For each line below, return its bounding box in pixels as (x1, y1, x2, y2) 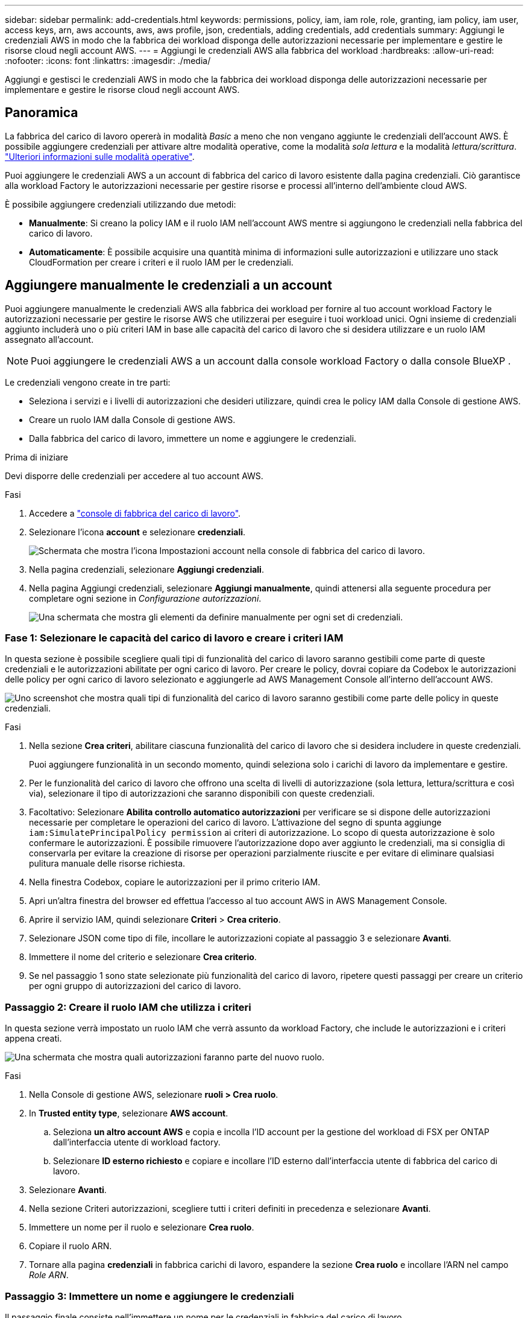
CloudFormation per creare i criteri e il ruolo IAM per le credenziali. (29, 256, 294, 267)
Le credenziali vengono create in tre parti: (5, 377, 171, 387)
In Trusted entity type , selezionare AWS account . (29, 1108, 228, 1119)
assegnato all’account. (5, 334, 94, 345)
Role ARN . (29, 1270, 69, 1281)
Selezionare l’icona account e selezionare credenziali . (29, 526, 246, 537)
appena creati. (5, 1033, 62, 1044)
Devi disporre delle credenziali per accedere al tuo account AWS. (5, 470, 263, 481)
